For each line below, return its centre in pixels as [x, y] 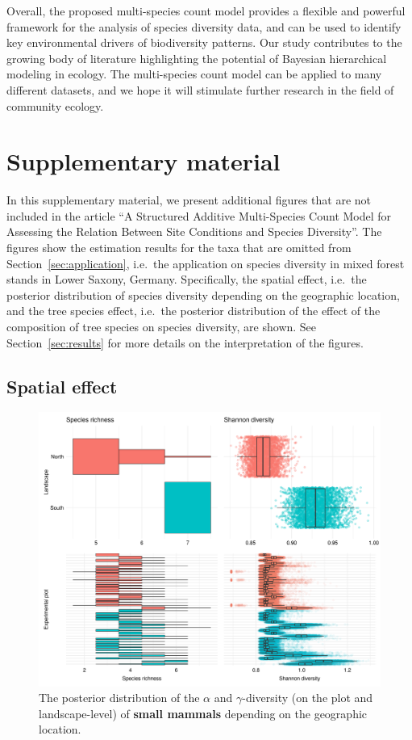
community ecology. [55, 105]
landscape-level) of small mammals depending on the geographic [203, 713]
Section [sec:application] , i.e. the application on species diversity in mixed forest [206, 263]
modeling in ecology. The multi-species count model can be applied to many [194, 74]
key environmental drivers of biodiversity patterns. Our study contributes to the [204, 42]
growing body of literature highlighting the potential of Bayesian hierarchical [197, 58]
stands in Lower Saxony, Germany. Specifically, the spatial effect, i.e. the [187, 279]
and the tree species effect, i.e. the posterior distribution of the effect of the [194, 311]
